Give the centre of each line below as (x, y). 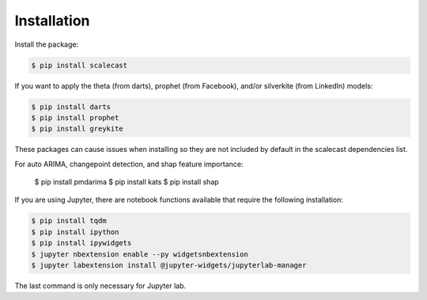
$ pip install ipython (75, 232)
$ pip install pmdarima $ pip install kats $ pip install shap (127, 182)
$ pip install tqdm (69, 221)
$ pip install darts (71, 106)
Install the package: (47, 44)
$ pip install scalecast (79, 65)
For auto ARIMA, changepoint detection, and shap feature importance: (129, 164)
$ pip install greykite (77, 129)
